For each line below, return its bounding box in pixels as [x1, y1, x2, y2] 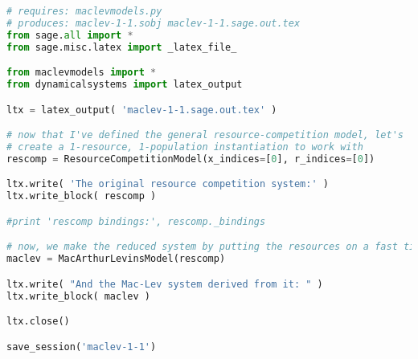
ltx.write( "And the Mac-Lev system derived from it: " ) [6, 278, 323, 290]
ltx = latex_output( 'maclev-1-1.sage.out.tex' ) [6, 104, 277, 116]
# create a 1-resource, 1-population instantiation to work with [6, 141, 363, 153]
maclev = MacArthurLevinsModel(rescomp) [6, 253, 226, 265]
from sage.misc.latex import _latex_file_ [6, 41, 237, 53]
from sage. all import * [6, 29, 133, 41]
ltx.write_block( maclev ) [6, 290, 150, 302]
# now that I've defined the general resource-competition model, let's [6, 129, 404, 141]
